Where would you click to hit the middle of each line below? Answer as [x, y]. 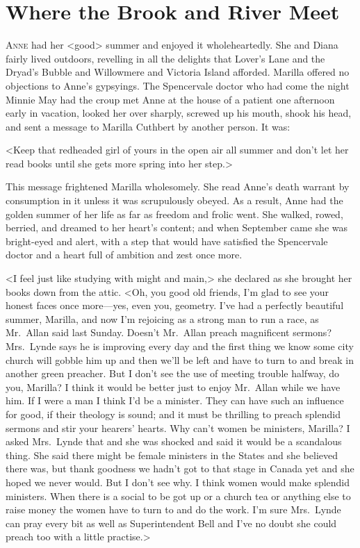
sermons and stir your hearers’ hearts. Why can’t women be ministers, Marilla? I [178, 427]
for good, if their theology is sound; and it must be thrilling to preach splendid [173, 414]
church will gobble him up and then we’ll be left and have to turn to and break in [180, 359]
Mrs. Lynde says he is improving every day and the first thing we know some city [180, 346]
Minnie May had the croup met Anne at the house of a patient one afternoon [170, 99]
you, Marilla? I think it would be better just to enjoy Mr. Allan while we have [173, 387]
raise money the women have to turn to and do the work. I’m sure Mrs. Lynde [173, 509]
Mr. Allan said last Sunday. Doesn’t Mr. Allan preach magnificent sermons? [169, 332]
